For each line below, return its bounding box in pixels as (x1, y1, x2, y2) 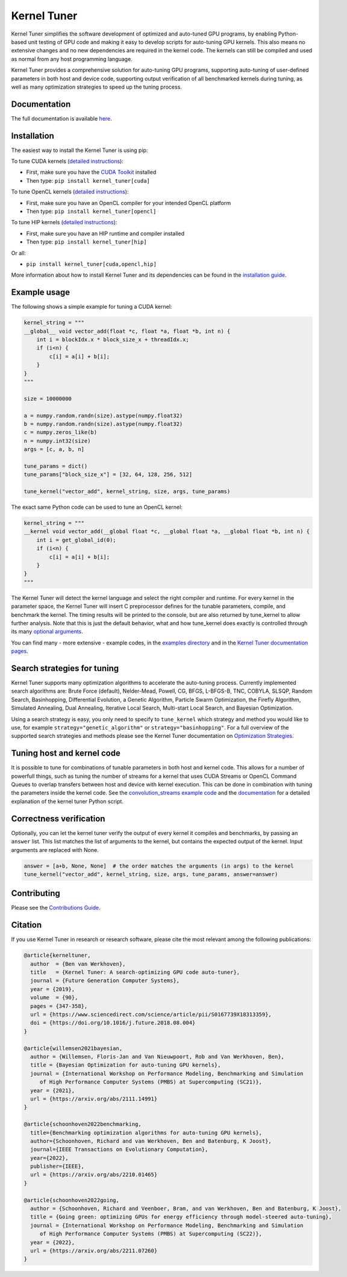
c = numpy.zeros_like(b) (23, 429, 98, 436)
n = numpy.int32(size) (23, 437, 91, 444)
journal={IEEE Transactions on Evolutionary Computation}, (30, 1146, 208, 1153)
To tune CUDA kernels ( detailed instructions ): (11, 157, 123, 165)
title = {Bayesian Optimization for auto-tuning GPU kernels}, (30, 1062, 221, 1068)
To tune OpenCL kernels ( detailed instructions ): (11, 188, 129, 195)
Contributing (11, 888, 60, 898)
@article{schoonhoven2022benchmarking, (23, 1121, 142, 1127)
